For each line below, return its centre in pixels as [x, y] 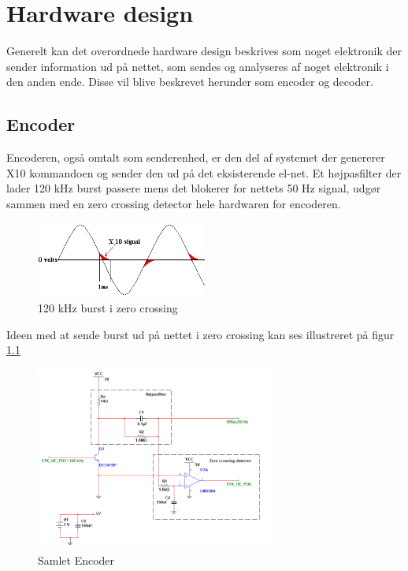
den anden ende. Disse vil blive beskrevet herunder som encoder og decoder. [190, 82]
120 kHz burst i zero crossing [108, 308]
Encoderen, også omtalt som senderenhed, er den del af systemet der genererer [196, 157]
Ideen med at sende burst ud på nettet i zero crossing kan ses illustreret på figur [200, 334]
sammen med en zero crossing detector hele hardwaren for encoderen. [174, 203]
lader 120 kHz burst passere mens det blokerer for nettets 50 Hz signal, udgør [194, 188]
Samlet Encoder [76, 560]
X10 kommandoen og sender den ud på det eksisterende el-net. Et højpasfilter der [204, 172]
